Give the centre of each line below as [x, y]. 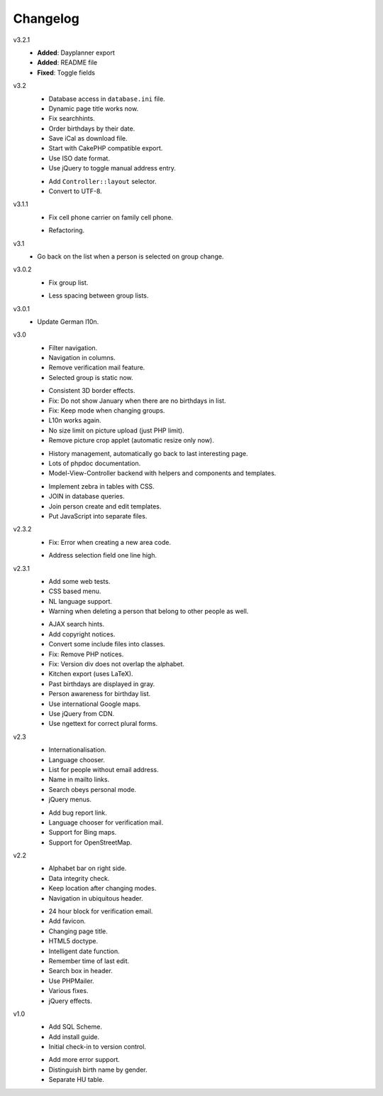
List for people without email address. [104, 769]
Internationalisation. [77, 750]
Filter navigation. [73, 347]
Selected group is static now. [91, 377]
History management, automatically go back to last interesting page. [148, 453]
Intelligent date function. [84, 951]
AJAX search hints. [77, 624]
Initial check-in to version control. [98, 1047]
